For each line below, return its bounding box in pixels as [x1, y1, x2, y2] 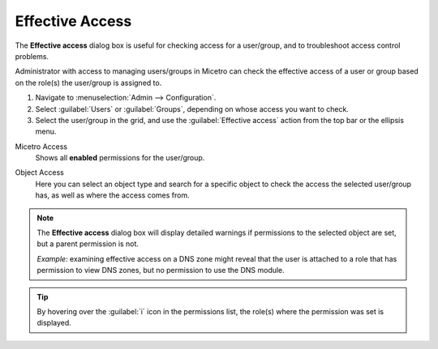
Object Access [15, 168, 64, 177]
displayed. [36, 318, 72, 328]
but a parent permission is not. [36, 239, 140, 249]
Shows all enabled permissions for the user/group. [35, 153, 205, 163]
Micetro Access [15, 142, 68, 151]
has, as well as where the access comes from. [35, 190, 190, 200]
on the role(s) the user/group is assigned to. [15, 78, 162, 87]
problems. [15, 51, 49, 61]
